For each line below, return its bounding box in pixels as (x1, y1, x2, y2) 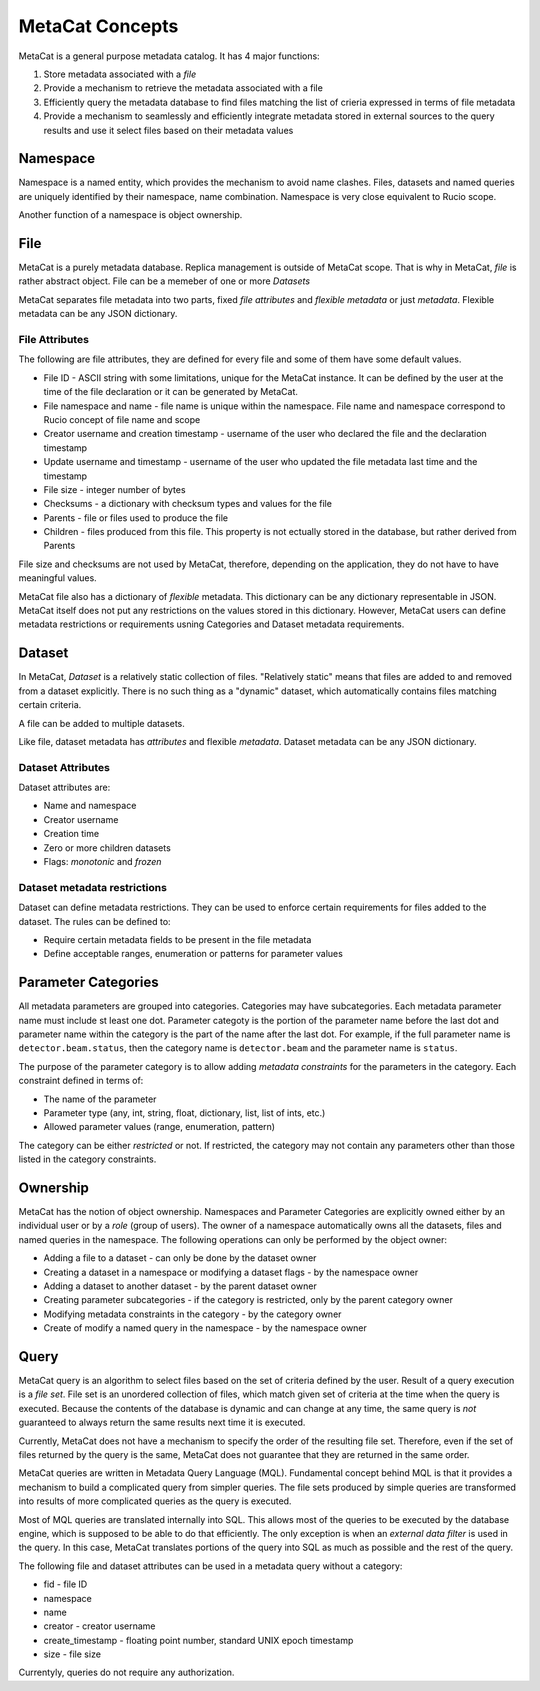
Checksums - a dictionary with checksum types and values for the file (43, 498, 332, 510)
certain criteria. (18, 699, 82, 711)
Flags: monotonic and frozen (43, 856, 162, 867)
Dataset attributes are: (18, 781, 111, 794)
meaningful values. (18, 572, 97, 584)
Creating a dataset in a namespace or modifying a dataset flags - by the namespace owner (43, 1266, 419, 1278)
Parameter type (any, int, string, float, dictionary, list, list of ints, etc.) (43, 1106, 326, 1119)
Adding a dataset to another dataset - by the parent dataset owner (43, 1280, 317, 1292)
